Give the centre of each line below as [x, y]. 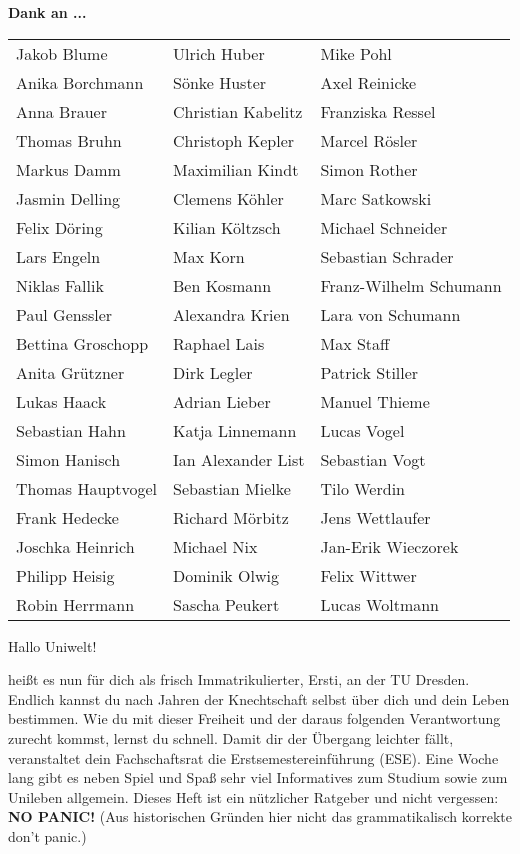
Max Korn [208, 256]
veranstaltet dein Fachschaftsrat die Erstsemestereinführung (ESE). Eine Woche [253, 757]
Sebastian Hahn [71, 430]
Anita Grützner [70, 372]
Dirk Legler [212, 372]
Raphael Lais [218, 343]
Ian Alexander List [238, 459]
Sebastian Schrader [387, 256]
